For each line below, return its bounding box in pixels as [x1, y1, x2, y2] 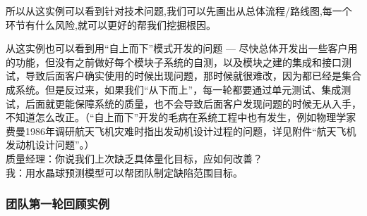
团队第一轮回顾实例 [6, 195, 110, 212]
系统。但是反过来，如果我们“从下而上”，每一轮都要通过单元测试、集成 [15, 82, 342, 96]
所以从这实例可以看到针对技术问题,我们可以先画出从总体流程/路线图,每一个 [6, 4, 352, 18]
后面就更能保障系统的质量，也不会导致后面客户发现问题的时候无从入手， [25, 96, 361, 110]
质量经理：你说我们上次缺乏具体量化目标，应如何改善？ [6, 151, 263, 165]
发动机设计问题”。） [6, 137, 95, 152]
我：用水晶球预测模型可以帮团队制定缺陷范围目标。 [6, 165, 243, 179]
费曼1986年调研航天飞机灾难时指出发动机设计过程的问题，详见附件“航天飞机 [6, 123, 356, 138]
